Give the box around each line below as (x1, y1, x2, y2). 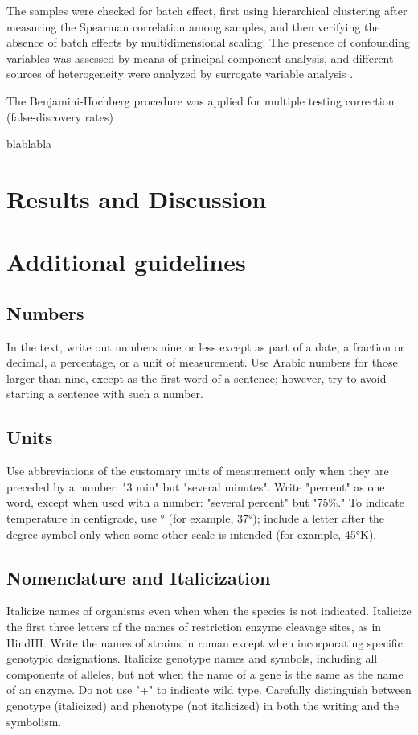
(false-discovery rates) (6, 108, 113, 125)
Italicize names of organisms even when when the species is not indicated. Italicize (6, 602, 412, 619)
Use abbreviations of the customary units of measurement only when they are (6, 462, 389, 479)
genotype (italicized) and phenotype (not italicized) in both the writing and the (6, 697, 400, 714)
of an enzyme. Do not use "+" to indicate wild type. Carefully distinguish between (6, 681, 412, 698)
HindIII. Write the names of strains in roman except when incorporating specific (6, 634, 403, 651)
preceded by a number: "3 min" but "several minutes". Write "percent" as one (6, 478, 385, 495)
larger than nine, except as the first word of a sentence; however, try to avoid (6, 369, 387, 386)
